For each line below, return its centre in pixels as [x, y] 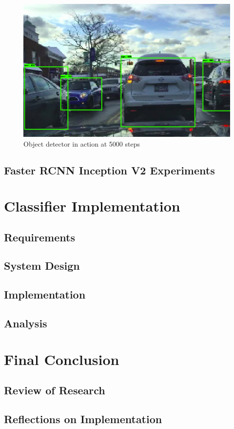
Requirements [39, 237]
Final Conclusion [62, 359]
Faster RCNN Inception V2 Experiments [109, 170]
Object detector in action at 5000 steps [82, 143]
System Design [42, 266]
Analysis [26, 323]
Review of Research [55, 390]
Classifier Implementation [92, 206]
